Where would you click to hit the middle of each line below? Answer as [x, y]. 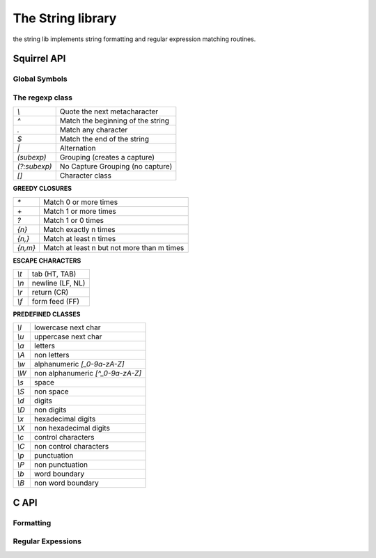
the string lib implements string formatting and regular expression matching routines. [134, 39]
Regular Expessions [47, 541]
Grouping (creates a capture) [107, 157]
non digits [50, 410]
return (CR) [50, 293]
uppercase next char [68, 336]
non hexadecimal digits [72, 428]
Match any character [94, 130]
